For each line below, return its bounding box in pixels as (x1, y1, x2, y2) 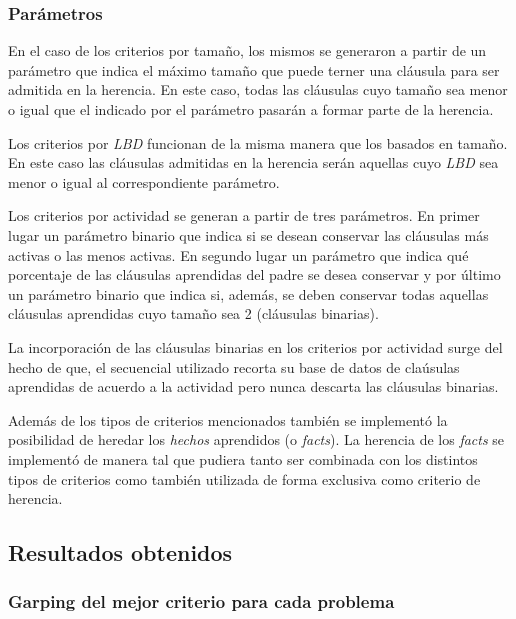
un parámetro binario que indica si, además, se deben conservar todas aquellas (8, 283, 489, 304)
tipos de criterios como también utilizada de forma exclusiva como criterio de (8, 468, 481, 489)
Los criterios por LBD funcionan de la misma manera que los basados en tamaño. (8, 132, 508, 153)
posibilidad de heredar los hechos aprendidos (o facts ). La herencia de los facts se (8, 429, 505, 450)
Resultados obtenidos (8, 537, 233, 568)
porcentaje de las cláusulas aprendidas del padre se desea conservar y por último (8, 264, 501, 285)
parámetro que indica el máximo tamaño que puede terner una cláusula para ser (8, 59, 500, 80)
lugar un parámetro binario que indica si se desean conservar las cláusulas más (8, 224, 489, 245)
